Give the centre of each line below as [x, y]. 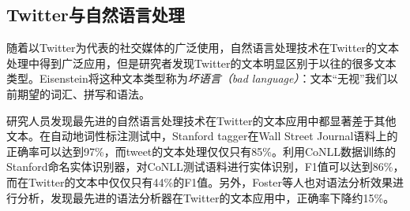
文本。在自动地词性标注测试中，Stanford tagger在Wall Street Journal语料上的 [202, 136]
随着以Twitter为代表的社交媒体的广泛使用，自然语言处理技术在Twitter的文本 [203, 48]
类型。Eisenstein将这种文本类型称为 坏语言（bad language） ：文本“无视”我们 [197, 78]
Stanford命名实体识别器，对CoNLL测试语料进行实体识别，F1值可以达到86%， [205, 167]
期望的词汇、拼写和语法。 [83, 93]
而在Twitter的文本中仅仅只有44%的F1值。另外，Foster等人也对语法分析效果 [199, 181]
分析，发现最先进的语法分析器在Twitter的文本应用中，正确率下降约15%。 [206, 197]
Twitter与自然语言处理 [96, 15]
